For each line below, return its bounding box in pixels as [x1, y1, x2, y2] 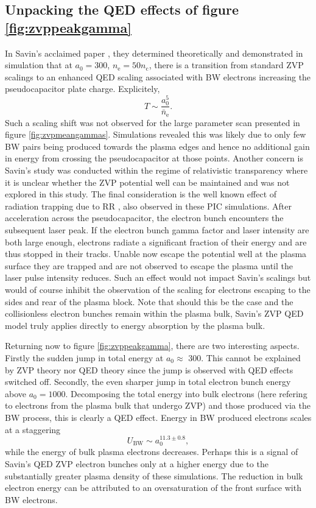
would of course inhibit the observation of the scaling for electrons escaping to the [5, 283, 311, 295]
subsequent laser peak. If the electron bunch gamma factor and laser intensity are [5, 224, 309, 236]
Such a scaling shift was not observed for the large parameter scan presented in [5, 116, 300, 129]
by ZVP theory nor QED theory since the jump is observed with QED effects [5, 363, 293, 376]
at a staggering [5, 423, 61, 436]
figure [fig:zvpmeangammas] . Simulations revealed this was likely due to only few [5, 128, 306, 141]
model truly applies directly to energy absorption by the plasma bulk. [5, 319, 265, 331]
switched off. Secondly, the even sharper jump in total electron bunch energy [5, 375, 291, 388]
